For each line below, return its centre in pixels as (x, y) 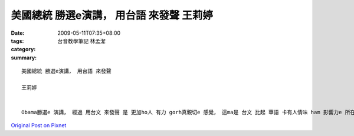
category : (23, 49)
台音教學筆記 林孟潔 (81, 41)
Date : (18, 33)
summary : (24, 57)
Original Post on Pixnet (39, 125)
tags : (17, 41)
